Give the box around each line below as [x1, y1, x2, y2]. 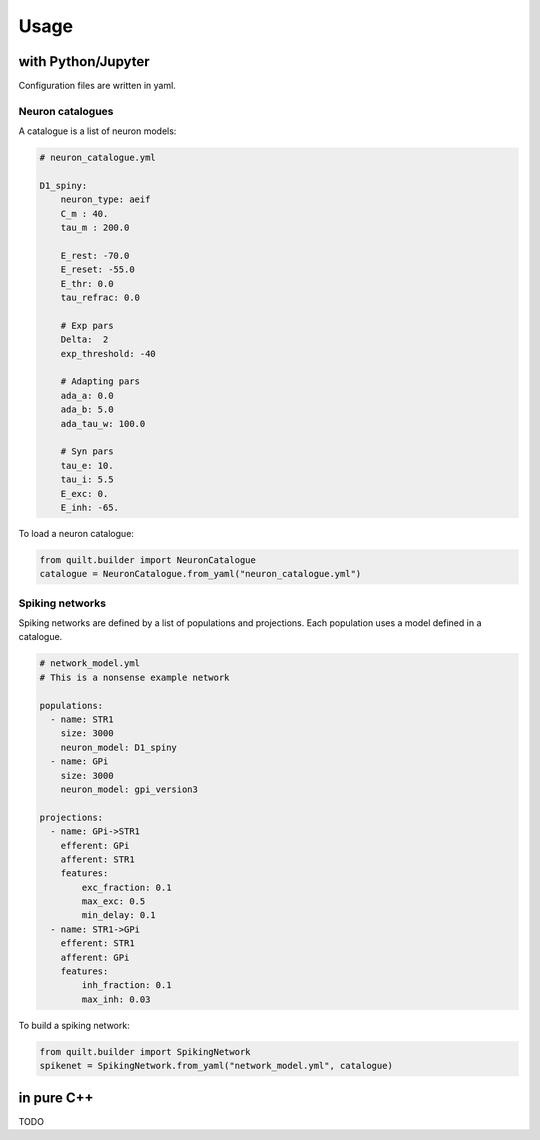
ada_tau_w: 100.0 [60, 418, 146, 429]
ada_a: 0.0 [60, 390, 114, 401]
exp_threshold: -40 [60, 348, 157, 359]
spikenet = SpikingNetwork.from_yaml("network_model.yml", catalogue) [39, 1060, 394, 1072]
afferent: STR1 [60, 853, 135, 865]
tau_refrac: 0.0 [60, 292, 140, 304]
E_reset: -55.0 [60, 264, 135, 275]
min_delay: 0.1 [81, 910, 157, 921]
